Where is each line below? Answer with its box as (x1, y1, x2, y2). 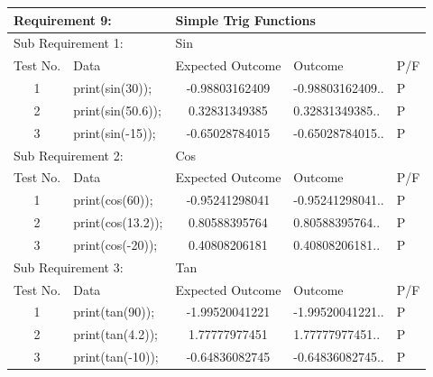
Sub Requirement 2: (14, 145, 124, 164)
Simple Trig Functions (175, 10, 316, 29)
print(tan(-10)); (73, 347, 159, 366)
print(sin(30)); (73, 78, 152, 97)
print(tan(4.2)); (73, 325, 158, 344)
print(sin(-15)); (73, 123, 156, 142)
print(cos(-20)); (73, 234, 158, 253)
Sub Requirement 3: (14, 257, 124, 276)
